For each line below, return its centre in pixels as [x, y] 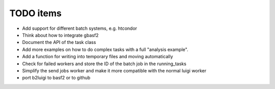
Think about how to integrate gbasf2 [60, 35]
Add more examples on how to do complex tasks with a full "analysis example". [105, 49]
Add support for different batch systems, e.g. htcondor [80, 28]
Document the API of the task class [59, 42]
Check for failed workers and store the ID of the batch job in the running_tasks [104, 64]
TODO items [36, 13]
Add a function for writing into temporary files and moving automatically [98, 57]
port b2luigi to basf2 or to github [56, 78]
